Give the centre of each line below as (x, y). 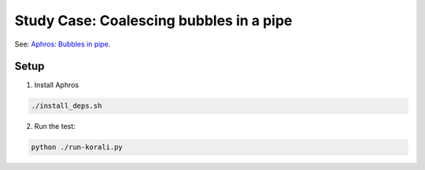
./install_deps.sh (67, 106)
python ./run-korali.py (77, 147)
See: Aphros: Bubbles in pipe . (63, 44)
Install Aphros (56, 85)
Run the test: (55, 127)
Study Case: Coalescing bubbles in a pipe (153, 20)
